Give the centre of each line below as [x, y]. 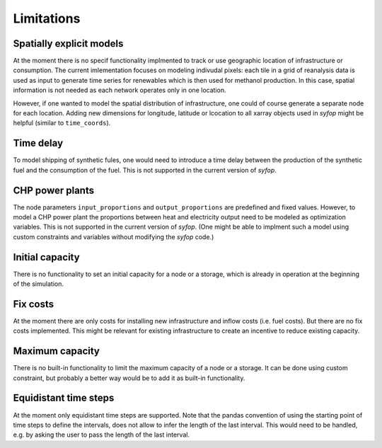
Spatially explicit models [68, 44]
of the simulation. [38, 284]
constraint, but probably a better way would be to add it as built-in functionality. [129, 378]
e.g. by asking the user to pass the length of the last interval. [102, 435]
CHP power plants [54, 190]
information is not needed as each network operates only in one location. [120, 90]
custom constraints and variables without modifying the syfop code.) [114, 236]
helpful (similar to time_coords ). [62, 123]
